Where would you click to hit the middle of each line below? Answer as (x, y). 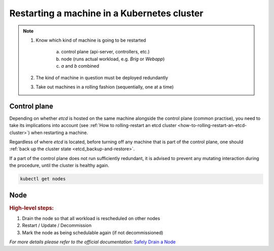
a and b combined (80, 66)
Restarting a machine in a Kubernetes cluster (106, 13)
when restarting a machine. (59, 133)
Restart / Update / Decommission (57, 226)
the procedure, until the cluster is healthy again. (59, 166)
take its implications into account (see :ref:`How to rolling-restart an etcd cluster (93, 125)
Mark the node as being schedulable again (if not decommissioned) (93, 232)
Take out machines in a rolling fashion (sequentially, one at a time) (105, 87)
